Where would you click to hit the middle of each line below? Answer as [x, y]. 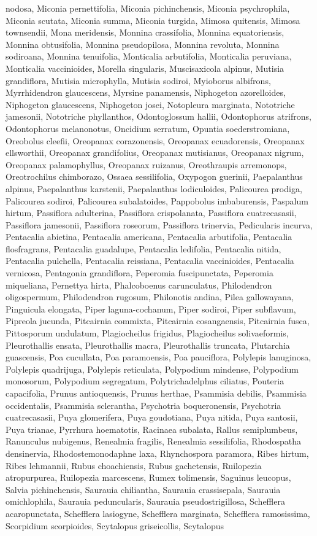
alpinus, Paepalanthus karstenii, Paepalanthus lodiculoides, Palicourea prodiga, [154, 188]
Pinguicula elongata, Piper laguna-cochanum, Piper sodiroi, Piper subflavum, [151, 309]
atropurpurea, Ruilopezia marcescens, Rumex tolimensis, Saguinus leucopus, [148, 477]
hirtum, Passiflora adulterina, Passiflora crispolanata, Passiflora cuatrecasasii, [151, 213]
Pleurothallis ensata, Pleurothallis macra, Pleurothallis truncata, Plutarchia [148, 345]
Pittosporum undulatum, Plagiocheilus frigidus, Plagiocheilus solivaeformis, [147, 333]
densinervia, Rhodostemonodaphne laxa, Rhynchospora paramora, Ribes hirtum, [157, 453]
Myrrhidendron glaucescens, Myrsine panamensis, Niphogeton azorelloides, [146, 92]
